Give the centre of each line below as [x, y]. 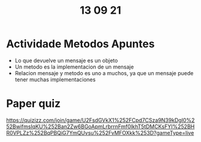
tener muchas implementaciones [55, 79]
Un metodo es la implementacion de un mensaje [74, 67]
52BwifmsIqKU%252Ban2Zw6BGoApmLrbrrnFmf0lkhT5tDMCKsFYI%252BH [100, 126]
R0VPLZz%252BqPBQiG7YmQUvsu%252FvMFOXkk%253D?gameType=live [100, 132]
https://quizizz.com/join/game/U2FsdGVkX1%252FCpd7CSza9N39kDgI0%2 [100, 120]
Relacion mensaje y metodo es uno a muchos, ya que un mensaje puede [104, 73]
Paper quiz [33, 104]
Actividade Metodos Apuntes [80, 44]
